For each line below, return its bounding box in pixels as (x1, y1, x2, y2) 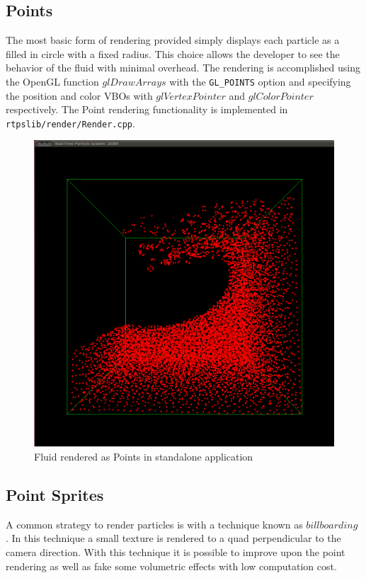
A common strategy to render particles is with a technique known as (6, 516, 303, 531)
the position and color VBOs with (6, 88, 153, 103)
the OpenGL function (6, 74, 99, 88)
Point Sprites (6, 483, 104, 505)
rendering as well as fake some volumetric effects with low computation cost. (6, 558, 337, 573)
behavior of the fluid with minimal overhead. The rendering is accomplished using (6, 60, 360, 75)
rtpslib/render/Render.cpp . (6, 115, 135, 130)
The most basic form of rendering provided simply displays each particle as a (6, 33, 340, 47)
